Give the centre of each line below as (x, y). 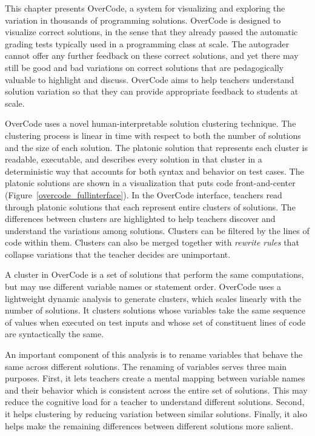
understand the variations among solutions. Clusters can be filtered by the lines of (157, 230)
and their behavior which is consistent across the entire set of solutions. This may (156, 390)
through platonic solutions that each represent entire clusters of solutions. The (150, 206)
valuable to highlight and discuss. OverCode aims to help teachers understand (150, 79)
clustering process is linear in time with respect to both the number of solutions (153, 135)
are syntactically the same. (55, 334)
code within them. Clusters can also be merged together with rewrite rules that (152, 242)
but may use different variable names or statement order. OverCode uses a (143, 287)
